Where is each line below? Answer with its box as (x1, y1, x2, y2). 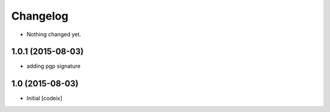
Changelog (11, 9, 68, 23)
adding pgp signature (26, 62, 81, 70)
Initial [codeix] (26, 95, 62, 102)
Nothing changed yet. (26, 31, 82, 38)
